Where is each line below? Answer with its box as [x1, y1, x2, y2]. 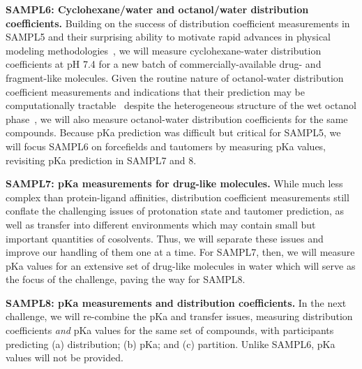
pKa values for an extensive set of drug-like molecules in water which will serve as [6, 258, 356, 273]
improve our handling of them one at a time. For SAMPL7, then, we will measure [6, 245, 355, 259]
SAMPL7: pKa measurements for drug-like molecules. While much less [6, 176, 343, 191]
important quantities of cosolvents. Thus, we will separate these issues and [6, 231, 324, 245]
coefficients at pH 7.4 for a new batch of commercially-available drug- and [6, 57, 322, 71]
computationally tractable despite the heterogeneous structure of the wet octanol [6, 98, 356, 113]
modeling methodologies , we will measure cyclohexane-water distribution [6, 43, 322, 57]
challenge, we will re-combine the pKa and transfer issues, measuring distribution [6, 309, 353, 324]
